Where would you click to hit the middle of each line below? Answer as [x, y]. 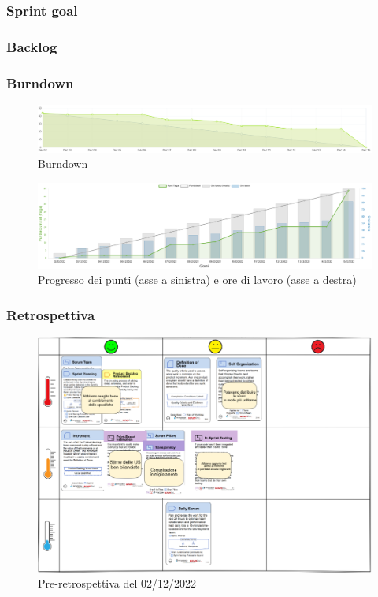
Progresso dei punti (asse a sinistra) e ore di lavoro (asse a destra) [197, 280]
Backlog [32, 46]
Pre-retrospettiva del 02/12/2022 [117, 583]
